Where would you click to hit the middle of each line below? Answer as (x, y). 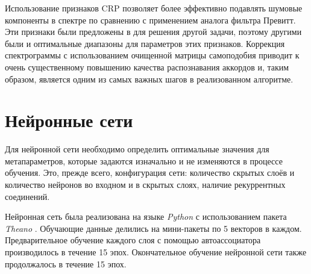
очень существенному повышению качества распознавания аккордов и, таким (147, 67)
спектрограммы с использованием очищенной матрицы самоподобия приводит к (152, 55)
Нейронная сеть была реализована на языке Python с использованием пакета (146, 216)
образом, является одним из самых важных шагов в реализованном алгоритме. (149, 79)
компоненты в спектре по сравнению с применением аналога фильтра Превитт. (150, 20)
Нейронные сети (69, 120)
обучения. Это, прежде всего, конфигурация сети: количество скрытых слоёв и (150, 173)
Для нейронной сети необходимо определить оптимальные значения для (137, 149)
